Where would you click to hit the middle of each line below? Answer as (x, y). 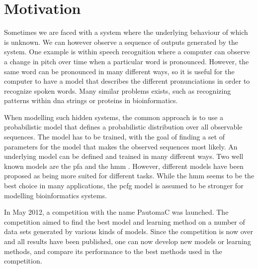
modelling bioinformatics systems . (55, 195)
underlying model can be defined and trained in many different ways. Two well (124, 156)
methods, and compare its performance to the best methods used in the (113, 251)
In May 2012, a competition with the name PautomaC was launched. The (116, 212)
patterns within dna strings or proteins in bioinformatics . (91, 100)
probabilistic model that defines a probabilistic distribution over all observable (123, 127)
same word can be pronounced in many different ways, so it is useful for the (119, 71)
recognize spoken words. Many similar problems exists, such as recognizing (118, 90)
